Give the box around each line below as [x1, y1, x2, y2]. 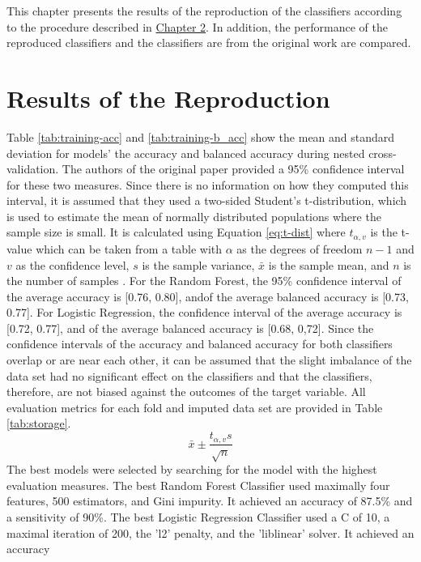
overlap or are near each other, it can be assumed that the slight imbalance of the [6, 351, 412, 368]
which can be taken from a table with [36, 240, 223, 257]
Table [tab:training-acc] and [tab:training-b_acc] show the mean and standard [6, 128, 395, 145]
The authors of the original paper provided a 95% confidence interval [62, 160, 405, 177]
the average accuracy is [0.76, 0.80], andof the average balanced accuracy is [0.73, [6, 287, 409, 304]
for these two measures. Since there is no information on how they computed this [6, 176, 409, 193]
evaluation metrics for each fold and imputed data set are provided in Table [6, 398, 383, 415]
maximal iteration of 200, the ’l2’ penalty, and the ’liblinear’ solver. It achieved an [6, 524, 415, 541]
